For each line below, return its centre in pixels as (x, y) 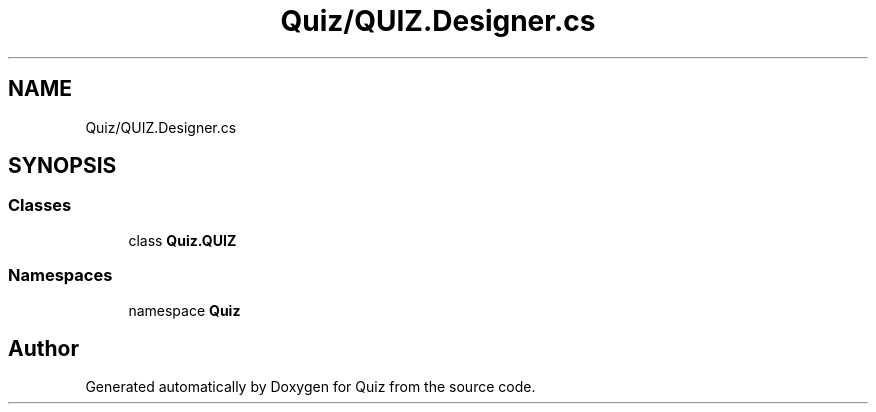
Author (43, 348)
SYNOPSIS (62, 166)
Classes (40, 205)
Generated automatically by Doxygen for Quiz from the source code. (310, 387)
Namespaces (60, 275)
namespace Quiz (184, 310)
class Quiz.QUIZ (182, 240)
